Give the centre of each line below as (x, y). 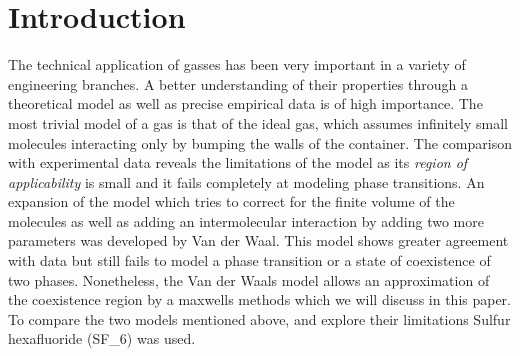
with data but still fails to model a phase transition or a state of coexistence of (249, 260)
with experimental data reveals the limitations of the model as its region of (238, 162)
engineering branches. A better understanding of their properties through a (238, 83)
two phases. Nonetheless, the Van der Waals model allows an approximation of (249, 279)
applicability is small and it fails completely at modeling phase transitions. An (246, 181)
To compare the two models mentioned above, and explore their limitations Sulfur (259, 318)
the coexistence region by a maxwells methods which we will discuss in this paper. (260, 299)
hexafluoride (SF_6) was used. (102, 338)
